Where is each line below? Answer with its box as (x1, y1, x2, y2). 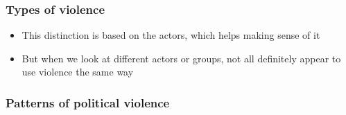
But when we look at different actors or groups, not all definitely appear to (21, 51, 341, 65)
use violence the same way (21, 64, 134, 79)
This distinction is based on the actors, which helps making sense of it (21, 28, 320, 42)
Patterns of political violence (6, 94, 170, 111)
